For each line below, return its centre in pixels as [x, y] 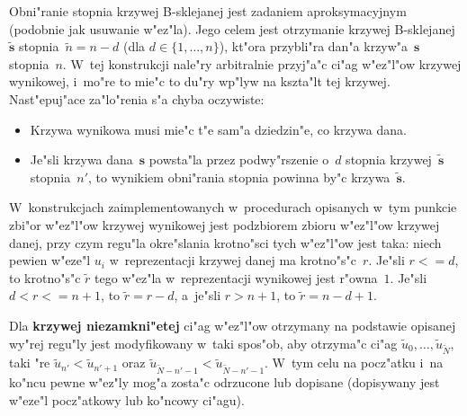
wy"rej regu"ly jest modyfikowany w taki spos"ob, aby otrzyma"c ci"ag [203, 343]
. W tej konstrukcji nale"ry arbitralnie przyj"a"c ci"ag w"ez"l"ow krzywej [262, 63]
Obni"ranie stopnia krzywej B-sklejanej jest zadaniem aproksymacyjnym [208, 11]
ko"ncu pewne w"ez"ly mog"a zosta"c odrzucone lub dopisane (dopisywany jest [225, 382]
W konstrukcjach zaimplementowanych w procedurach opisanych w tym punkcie [233, 207]
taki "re [30, 363]
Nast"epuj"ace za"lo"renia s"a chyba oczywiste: [137, 98]
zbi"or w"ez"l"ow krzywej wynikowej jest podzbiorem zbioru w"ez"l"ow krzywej [225, 224]
